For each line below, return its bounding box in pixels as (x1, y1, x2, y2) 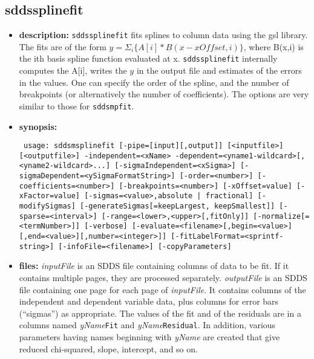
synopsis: (19, 120, 57, 132)
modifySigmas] (19, 202, 76, 211)
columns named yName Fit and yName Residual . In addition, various (19, 319, 276, 331)
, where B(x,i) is (243, 40, 304, 53)
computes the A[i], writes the (19, 64, 127, 77)
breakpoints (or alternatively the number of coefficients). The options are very (19, 88, 309, 100)
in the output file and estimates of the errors (136, 64, 302, 77)
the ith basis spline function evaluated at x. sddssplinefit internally (19, 52, 278, 65)
